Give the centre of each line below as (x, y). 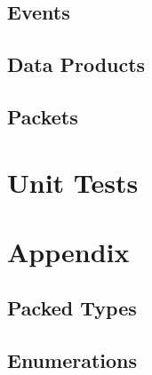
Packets (43, 116)
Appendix (68, 251)
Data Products (76, 64)
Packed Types (72, 308)
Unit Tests (73, 182)
